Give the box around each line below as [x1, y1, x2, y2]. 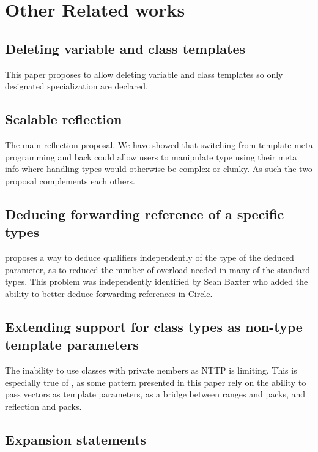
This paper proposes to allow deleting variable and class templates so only [5, 67, 283, 80]
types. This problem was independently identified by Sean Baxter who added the [5, 275, 308, 288]
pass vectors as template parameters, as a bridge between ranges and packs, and [5, 388, 306, 401]
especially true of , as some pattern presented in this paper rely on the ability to [5, 375, 306, 388]
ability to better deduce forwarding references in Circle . [5, 287, 213, 299]
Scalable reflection [5, 110, 122, 129]
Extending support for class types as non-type [5, 317, 303, 336]
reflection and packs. [5, 399, 82, 412]
